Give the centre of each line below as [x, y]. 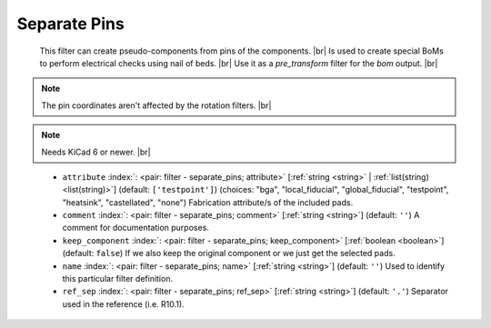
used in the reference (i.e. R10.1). [124, 303]
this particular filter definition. [117, 279]
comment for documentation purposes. [135, 228]
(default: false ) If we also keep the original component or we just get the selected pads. [229, 253]
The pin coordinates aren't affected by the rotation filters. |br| [156, 105]
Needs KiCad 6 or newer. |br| [96, 152]
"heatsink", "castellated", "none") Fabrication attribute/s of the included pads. [208, 202]
